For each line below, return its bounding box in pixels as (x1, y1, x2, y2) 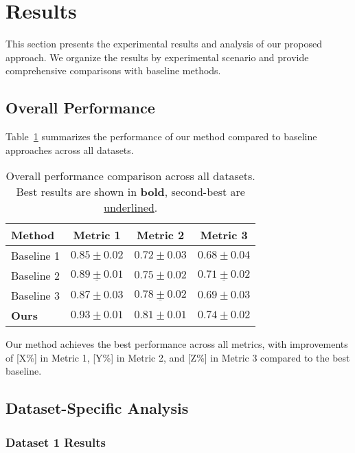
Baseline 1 (11, 247, 60, 264)
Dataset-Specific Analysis (5, 397, 189, 419)
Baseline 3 (11, 287, 60, 304)
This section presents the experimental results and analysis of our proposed (5, 36, 322, 51)
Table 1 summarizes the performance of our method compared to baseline (5, 129, 317, 144)
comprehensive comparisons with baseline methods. (5, 63, 221, 78)
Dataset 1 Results (5, 433, 106, 450)
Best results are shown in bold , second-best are (16, 184, 245, 200)
